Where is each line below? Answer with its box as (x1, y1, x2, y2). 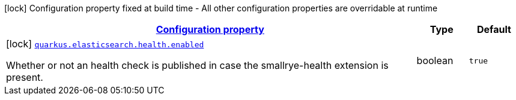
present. (6, 71, 43, 83)
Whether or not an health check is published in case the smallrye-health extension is (6, 59, 389, 71)
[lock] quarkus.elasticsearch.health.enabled (6, 38, 204, 50)
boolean (416, 54, 454, 66)
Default (476, 23, 511, 35)
